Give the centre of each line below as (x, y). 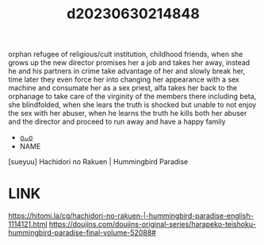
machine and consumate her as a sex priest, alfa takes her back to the (123, 88)
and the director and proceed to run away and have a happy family (117, 122)
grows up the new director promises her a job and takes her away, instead (129, 63)
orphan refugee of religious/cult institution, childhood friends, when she (126, 54)
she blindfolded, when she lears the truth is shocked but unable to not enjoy (132, 105)
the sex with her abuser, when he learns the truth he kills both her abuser (128, 113)
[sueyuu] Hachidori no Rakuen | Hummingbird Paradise (98, 162)
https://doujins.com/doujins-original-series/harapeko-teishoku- (152, 224)
